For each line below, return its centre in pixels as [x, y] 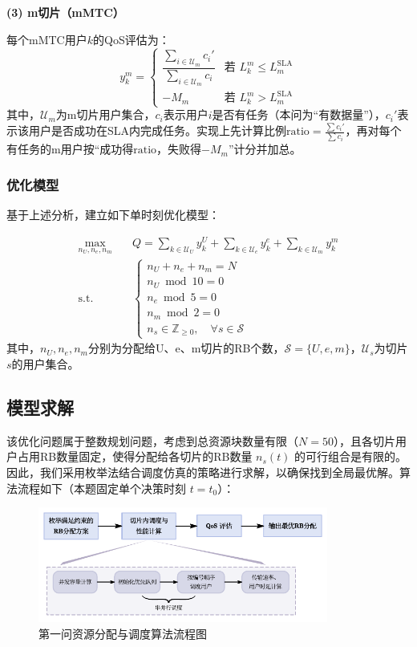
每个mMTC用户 [47, 39]
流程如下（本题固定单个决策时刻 [101, 488]
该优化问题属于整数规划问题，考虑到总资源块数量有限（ [152, 440]
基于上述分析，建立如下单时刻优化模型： [113, 215]
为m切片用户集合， [105, 114]
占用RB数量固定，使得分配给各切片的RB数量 [135, 456]
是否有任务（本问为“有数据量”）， [299, 114]
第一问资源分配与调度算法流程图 [123, 634]
